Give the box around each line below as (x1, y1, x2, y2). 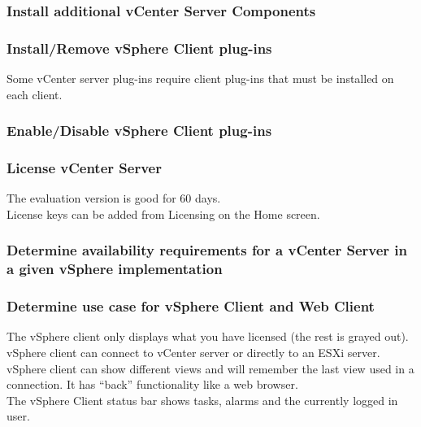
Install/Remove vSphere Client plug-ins (7, 37, 272, 58)
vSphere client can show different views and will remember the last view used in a (7, 359, 414, 377)
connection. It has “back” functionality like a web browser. (7, 376, 298, 393)
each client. (7, 85, 63, 102)
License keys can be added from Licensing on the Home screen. (7, 205, 320, 222)
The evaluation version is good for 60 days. (7, 190, 221, 207)
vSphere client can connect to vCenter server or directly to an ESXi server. (7, 344, 380, 361)
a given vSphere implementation (7, 259, 223, 279)
